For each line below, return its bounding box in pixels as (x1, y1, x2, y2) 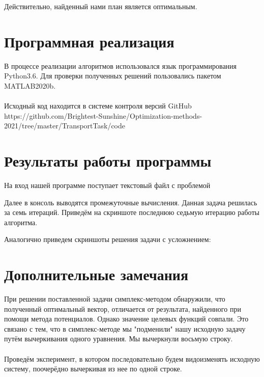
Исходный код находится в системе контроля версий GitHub (4, 100, 192, 111)
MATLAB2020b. (4, 80, 56, 91)
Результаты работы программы (4, 150, 212, 171)
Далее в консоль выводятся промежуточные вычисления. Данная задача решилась (4, 197, 257, 207)
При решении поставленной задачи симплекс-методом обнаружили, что (4, 293, 225, 304)
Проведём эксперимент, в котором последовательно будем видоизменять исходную (4, 353, 260, 364)
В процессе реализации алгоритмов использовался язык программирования (4, 60, 237, 71)
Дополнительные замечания (4, 264, 189, 285)
